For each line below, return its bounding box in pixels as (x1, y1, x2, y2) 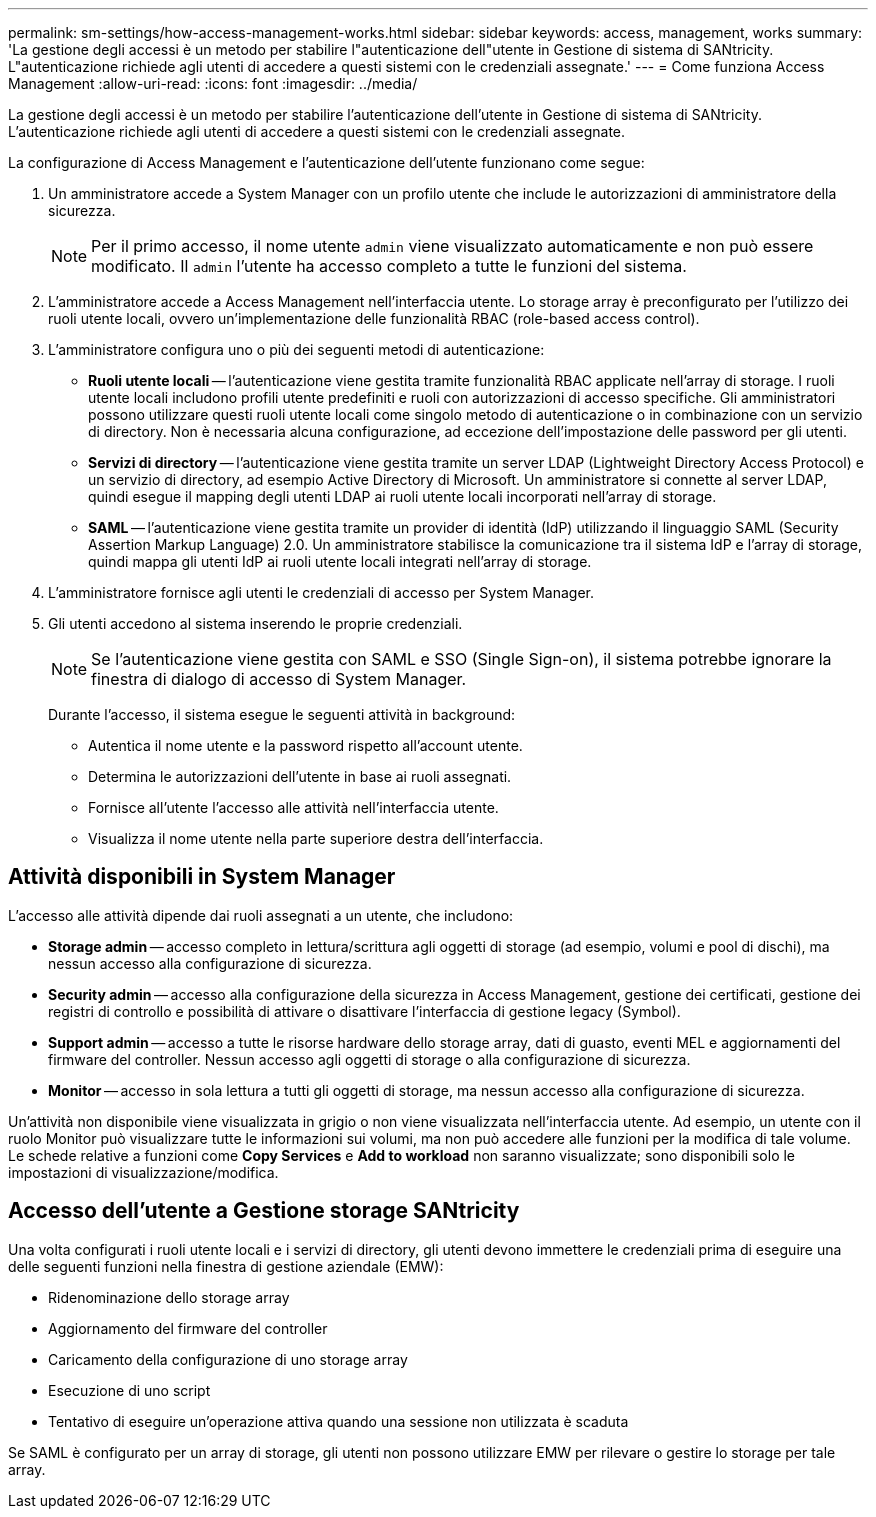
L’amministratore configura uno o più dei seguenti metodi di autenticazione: (48, 341, 545, 358)
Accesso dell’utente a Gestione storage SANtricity (8, 1198, 520, 1224)
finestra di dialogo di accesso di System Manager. (91, 669, 467, 689)
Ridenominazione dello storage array (48, 1288, 290, 1306)
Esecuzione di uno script (48, 1381, 211, 1399)
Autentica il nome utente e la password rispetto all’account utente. (88, 737, 523, 754)
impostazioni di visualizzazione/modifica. (8, 1163, 279, 1181)
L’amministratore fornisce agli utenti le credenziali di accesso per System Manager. (48, 584, 595, 601)
